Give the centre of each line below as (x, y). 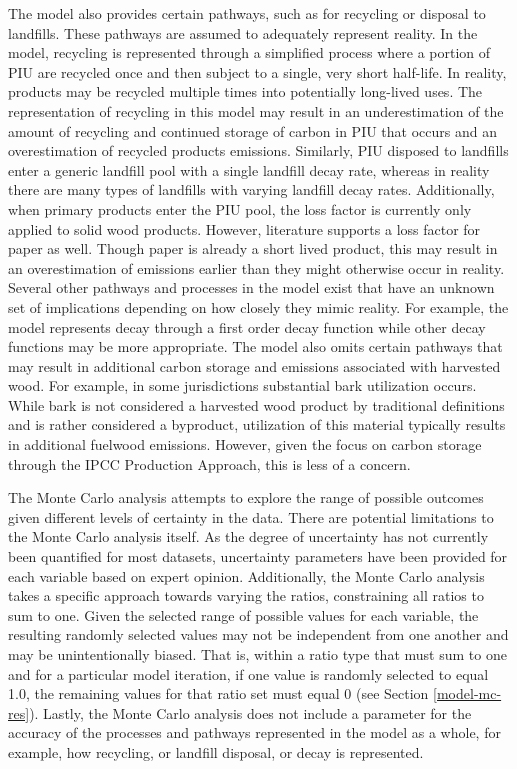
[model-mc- (467, 693)
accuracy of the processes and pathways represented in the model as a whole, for (254, 732)
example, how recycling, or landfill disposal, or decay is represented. (216, 751)
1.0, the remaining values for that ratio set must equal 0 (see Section (218, 693)
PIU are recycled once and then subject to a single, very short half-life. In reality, (257, 71)
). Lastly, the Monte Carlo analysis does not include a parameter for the (250, 712)
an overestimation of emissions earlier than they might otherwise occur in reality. (256, 267)
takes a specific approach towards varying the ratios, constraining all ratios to (246, 595)
